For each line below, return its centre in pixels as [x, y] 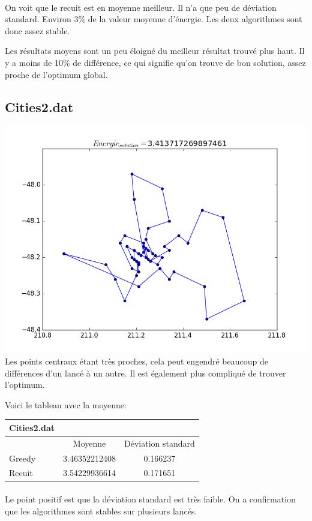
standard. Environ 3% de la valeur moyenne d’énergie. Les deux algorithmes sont [154, 19]
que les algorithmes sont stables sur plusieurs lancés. [101, 511]
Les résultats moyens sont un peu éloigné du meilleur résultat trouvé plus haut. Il [155, 51]
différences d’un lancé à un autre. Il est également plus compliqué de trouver [145, 373]
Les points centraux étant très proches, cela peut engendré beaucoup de [136, 361]
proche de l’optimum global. [56, 74]
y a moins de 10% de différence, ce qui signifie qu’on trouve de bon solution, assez [155, 62]
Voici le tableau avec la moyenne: [66, 404]
